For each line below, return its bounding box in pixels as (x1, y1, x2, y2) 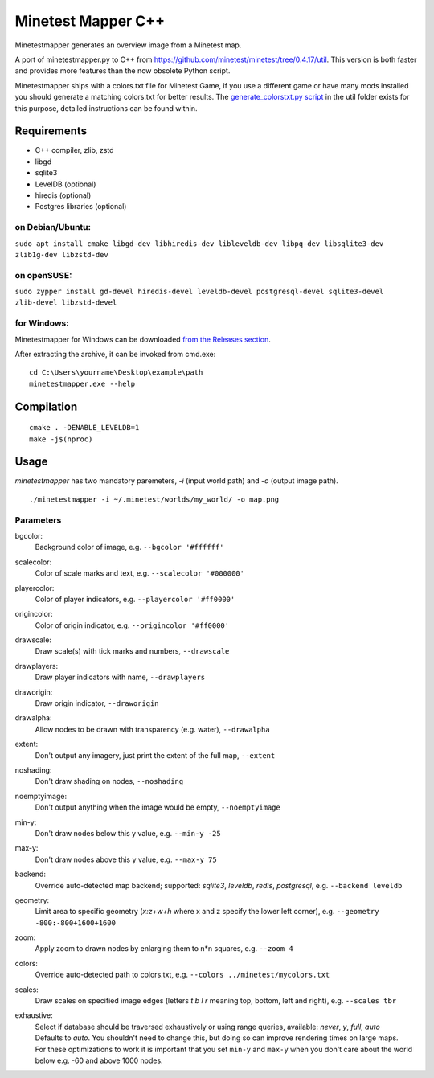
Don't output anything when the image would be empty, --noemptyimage (35, 802, 280, 812)
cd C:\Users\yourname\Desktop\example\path (29, 368, 203, 377)
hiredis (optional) (35, 190, 92, 200)
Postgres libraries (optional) (35, 202, 127, 211)
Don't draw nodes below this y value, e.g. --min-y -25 (35, 828, 221, 838)
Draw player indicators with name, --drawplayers (35, 672, 206, 682)
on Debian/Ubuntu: (14, 222, 92, 233)
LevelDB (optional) (35, 179, 96, 189)
